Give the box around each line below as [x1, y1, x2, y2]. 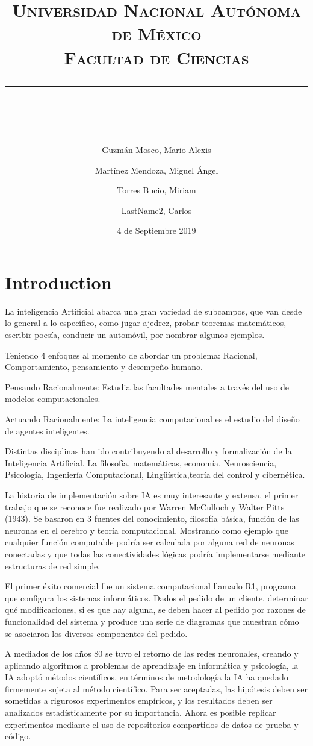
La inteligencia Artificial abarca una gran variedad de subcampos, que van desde [5, 304, 302, 317]
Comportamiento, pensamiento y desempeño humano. [5, 360, 203, 373]
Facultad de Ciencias [64, 45, 249, 69]
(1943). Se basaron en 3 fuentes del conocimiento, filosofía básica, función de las [5, 512, 299, 525]
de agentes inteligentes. [5, 424, 90, 437]
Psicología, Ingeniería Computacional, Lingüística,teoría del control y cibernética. [5, 468, 305, 481]
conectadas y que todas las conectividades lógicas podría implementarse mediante [5, 547, 306, 560]
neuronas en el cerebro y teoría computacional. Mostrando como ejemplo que [5, 524, 288, 536]
